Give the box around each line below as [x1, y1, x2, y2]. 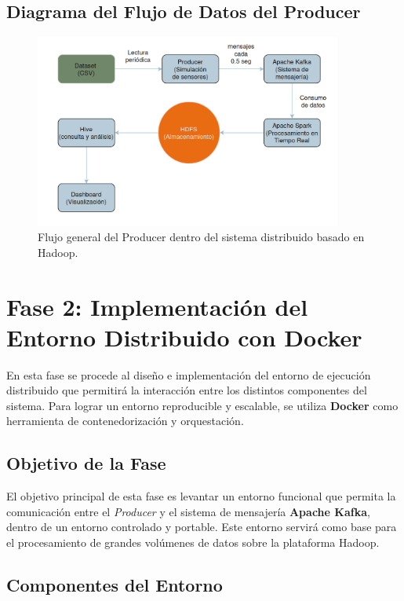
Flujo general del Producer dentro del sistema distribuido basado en [38, 229, 365, 245]
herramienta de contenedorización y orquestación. [6, 412, 244, 429]
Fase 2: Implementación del [6, 290, 308, 322]
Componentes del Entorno [6, 572, 223, 596]
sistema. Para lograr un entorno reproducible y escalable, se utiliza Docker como [6, 397, 399, 413]
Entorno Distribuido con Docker [6, 321, 362, 353]
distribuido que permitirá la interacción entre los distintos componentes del [6, 382, 367, 398]
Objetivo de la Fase [6, 451, 166, 475]
